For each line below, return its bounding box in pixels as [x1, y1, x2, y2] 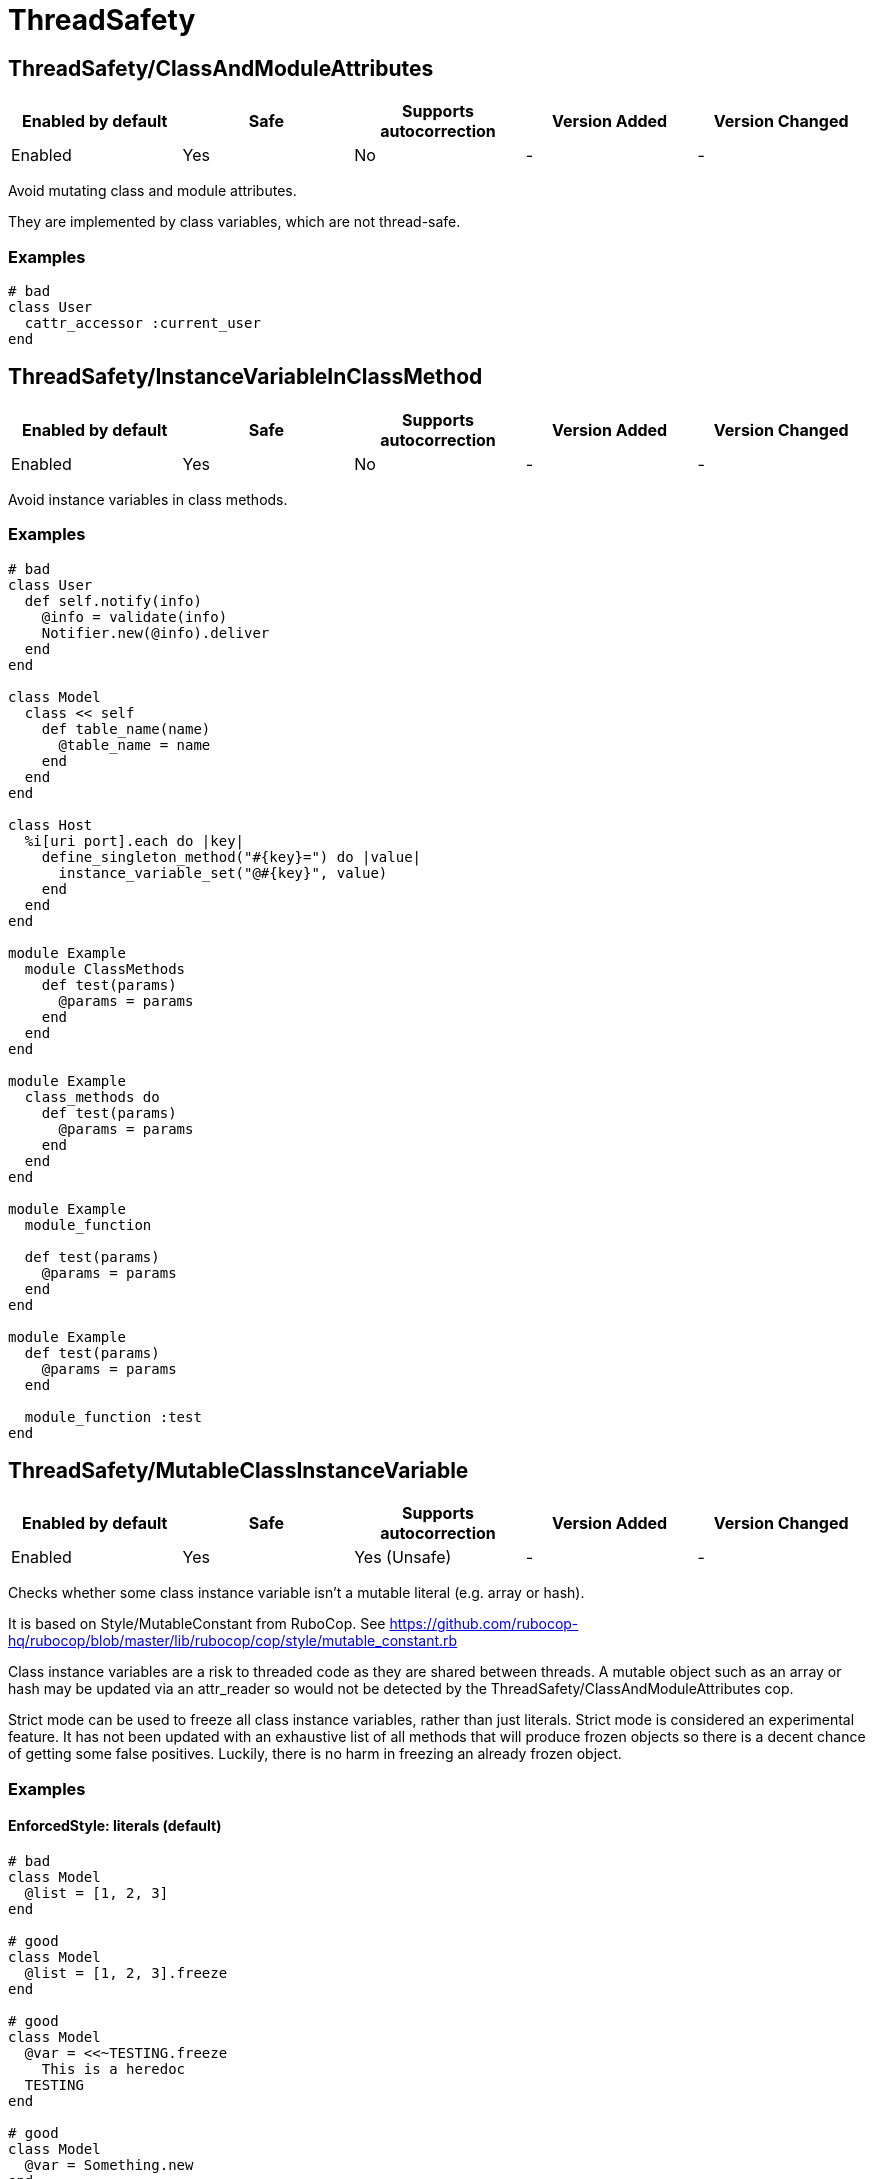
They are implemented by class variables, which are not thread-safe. [8, 213, 461, 231]
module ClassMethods [24, 960, 186, 977]
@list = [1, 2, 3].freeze [24, 1964, 228, 1981]
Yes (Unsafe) [354, 1547, 452, 1568]
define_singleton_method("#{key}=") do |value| [41, 848, 422, 865]
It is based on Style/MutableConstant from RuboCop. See [8, 1615, 386, 1633]
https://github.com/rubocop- [389, 1615, 579, 1633]
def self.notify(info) [24, 592, 202, 609]
